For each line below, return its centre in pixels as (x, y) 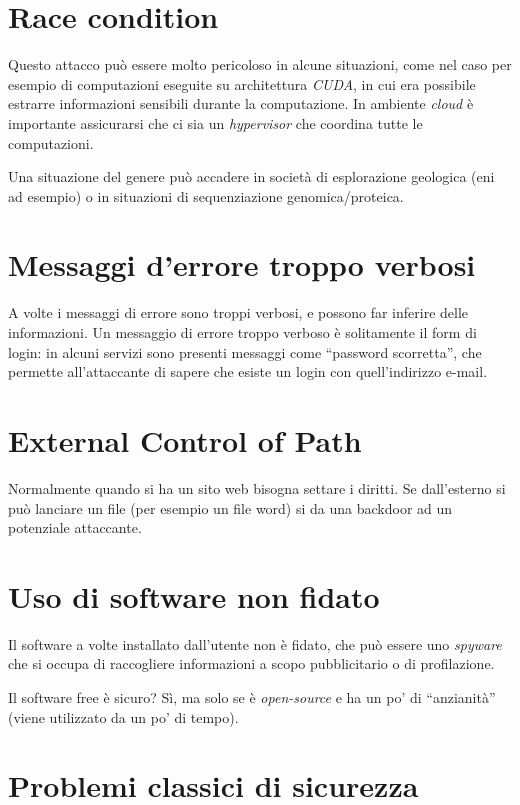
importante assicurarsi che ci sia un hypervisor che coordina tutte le (215, 122)
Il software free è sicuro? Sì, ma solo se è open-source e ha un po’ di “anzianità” (252, 697)
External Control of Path (185, 439)
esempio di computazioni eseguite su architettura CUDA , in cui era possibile (242, 83)
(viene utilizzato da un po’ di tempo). (123, 716)
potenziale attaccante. (75, 527)
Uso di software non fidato (194, 595)
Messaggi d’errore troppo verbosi (242, 264)
